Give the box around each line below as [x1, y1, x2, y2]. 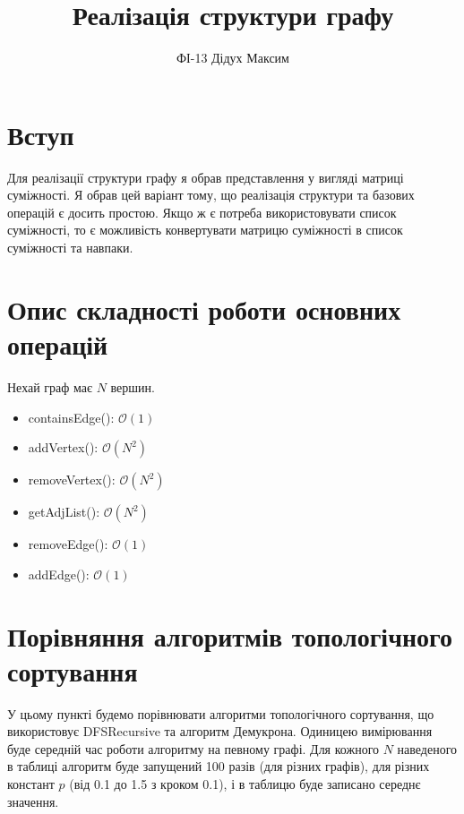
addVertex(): [28, 438, 99, 457]
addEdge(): [28, 564, 90, 583]
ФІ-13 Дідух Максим [176, 48, 289, 67]
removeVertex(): [28, 470, 116, 489]
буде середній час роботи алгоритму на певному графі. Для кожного [7, 739, 380, 758]
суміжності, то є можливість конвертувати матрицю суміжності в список [7, 220, 403, 239]
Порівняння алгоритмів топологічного [7, 617, 453, 654]
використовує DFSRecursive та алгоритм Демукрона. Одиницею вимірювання [7, 722, 433, 741]
